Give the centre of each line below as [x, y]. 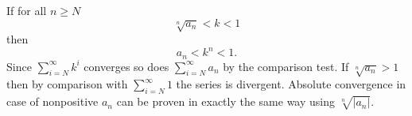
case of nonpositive [52, 101]
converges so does [126, 66]
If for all [27, 10]
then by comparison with [67, 84]
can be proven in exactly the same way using [226, 101]
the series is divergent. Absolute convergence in [291, 84]
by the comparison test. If [286, 66]
